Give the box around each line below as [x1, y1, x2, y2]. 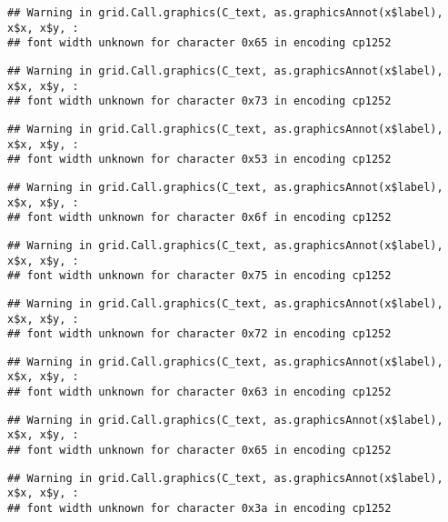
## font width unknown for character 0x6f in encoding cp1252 [7, 211, 392, 225]
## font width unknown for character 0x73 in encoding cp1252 [7, 95, 392, 108]
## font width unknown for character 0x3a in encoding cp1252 [7, 502, 392, 516]
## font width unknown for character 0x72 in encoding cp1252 [7, 327, 392, 341]
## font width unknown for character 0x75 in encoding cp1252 [7, 269, 392, 283]
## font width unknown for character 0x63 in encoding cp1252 [7, 386, 392, 399]
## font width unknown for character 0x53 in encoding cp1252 [7, 153, 392, 166]
